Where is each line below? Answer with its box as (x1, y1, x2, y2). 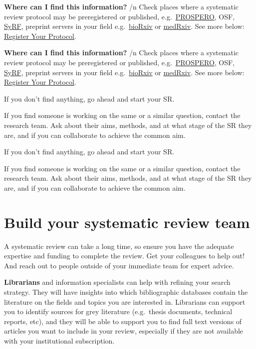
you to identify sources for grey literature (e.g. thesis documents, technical (4, 306, 233, 317)
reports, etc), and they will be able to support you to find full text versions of (4, 316, 242, 326)
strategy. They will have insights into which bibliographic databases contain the (4, 287, 248, 297)
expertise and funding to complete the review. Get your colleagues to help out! (4, 250, 245, 261)
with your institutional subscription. (4, 335, 115, 346)
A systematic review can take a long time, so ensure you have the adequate (4, 240, 234, 251)
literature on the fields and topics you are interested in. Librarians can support (4, 296, 246, 307)
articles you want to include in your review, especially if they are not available (4, 326, 244, 336)
